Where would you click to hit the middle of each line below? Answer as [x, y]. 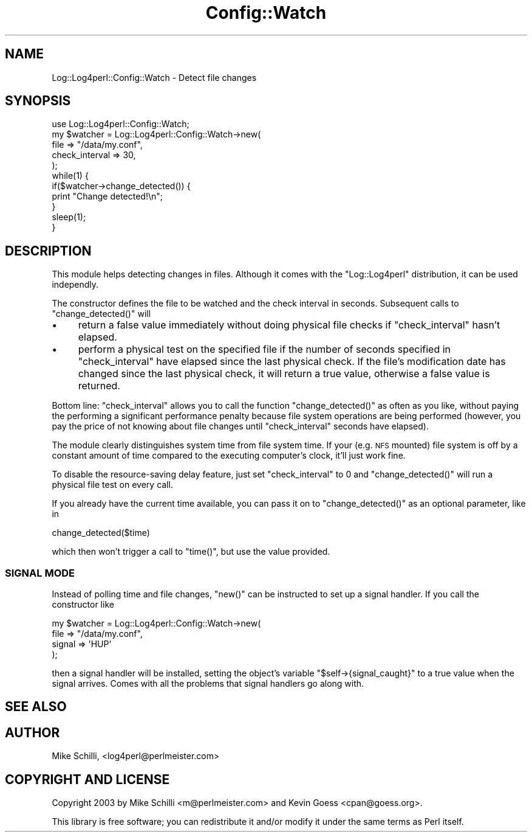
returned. [99, 386]
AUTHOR [32, 732]
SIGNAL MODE [40, 573]
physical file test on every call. [112, 485]
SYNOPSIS [38, 101]
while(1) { [70, 176]
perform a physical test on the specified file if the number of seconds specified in [264, 349]
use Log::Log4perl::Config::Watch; [121, 124]
